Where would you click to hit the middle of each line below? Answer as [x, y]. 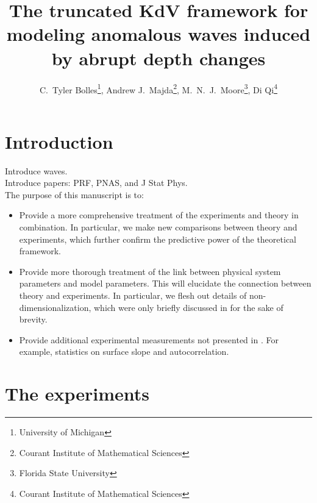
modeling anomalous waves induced [158, 34]
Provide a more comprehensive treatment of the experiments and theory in [159, 215]
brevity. [33, 319]
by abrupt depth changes [158, 58]
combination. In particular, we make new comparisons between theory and [158, 227]
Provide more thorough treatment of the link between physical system [150, 271]
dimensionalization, [55, 307]
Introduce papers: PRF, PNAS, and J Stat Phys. [96, 183]
